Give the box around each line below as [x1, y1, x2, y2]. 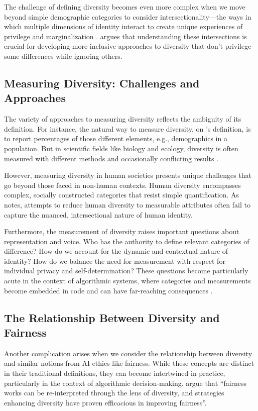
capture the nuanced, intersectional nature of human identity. [4, 209, 193, 220]
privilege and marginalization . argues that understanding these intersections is [4, 31, 247, 41]
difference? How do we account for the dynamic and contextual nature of [4, 246, 228, 256]
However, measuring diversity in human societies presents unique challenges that [4, 170, 251, 180]
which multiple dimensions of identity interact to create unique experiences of [4, 21, 243, 32]
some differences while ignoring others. [4, 50, 122, 61]
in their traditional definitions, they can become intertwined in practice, [4, 368, 225, 378]
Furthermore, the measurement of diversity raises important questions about [4, 226, 239, 237]
